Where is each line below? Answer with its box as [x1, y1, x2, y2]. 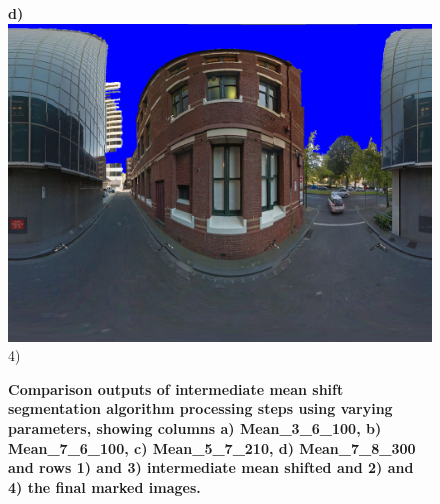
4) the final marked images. [8, 476, 201, 497]
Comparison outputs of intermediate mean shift [8, 378, 344, 399]
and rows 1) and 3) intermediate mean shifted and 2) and [8, 457, 414, 478]
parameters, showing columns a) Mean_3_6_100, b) [8, 417, 382, 438]
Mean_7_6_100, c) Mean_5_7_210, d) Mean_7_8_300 [8, 437, 416, 458]
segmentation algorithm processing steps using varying [8, 398, 393, 419]
